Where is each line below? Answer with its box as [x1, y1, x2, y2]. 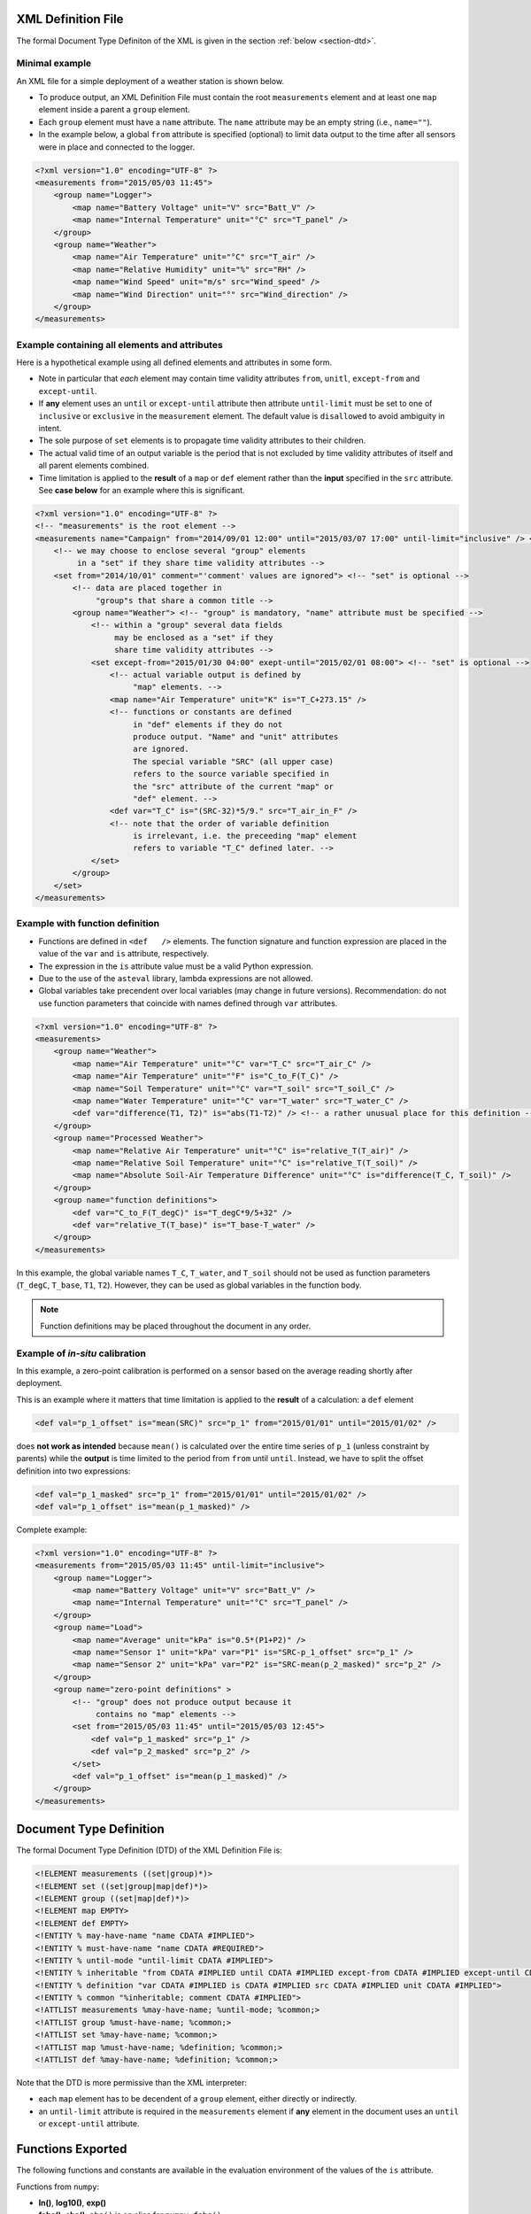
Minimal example [16, 58, 92, 70]
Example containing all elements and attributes [16, 338, 223, 351]
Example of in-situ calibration [16, 1347, 146, 1359]
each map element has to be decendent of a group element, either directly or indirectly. [38, 2094, 358, 2104]
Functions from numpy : [16, 2181, 100, 2192]
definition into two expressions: [16, 1466, 131, 1476]
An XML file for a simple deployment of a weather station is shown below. [16, 75, 285, 86]
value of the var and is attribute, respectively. [38, 948, 210, 959]
